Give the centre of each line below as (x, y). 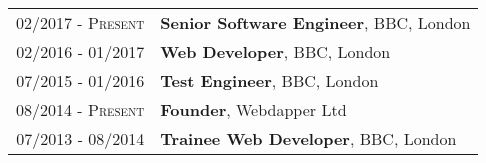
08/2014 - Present (80, 109)
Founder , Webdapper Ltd (253, 109)
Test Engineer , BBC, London (269, 80)
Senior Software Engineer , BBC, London (315, 22)
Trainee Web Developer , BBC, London (308, 138)
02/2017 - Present (80, 22)
